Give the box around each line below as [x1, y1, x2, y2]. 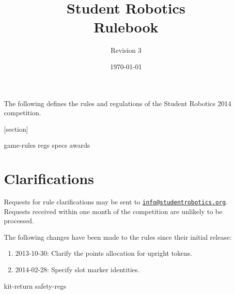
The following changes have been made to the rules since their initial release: [4, 232, 232, 242]
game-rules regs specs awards [4, 140, 90, 150]
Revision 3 [110, 45, 141, 55]
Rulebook [94, 17, 158, 37]
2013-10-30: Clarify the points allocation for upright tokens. [15, 248, 192, 258]
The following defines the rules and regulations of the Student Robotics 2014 [4, 98, 232, 108]
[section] [4, 124, 28, 134]
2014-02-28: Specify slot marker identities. [15, 264, 140, 275]
